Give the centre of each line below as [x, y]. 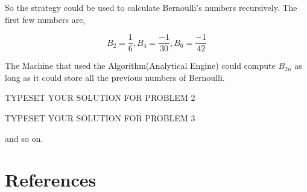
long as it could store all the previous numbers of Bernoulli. [115, 77]
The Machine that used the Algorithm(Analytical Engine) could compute [140, 66]
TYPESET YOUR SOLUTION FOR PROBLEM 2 [100, 98]
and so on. [24, 138]
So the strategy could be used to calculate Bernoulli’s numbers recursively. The [151, 7]
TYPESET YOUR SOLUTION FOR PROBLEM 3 [100, 118]
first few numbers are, [45, 19]
